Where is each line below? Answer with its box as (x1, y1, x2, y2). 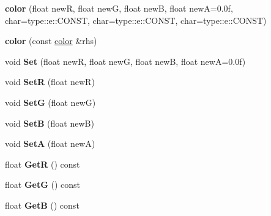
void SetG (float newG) (5, 95, 96, 108)
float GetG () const (5, 178, 81, 191)
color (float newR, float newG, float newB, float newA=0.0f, (5, 2, 233, 14)
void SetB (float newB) (5, 116, 94, 129)
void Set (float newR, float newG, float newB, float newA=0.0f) (5, 54, 246, 67)
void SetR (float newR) (5, 75, 95, 88)
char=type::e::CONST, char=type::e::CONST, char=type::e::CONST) (5, 13, 267, 26)
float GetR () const (5, 157, 80, 170)
